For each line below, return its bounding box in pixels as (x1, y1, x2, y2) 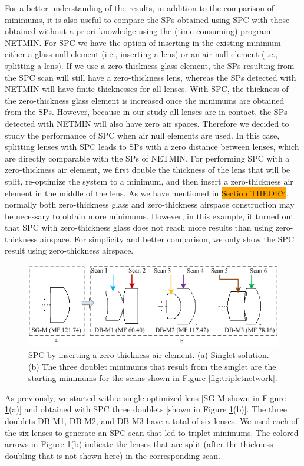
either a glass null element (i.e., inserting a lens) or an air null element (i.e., (5, 48, 278, 60)
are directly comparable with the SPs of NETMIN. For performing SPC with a (5, 152, 290, 164)
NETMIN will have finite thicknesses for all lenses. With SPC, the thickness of (5, 83, 289, 95)
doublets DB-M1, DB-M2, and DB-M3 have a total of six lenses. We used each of (5, 414, 298, 426)
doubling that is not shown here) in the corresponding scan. (5, 449, 221, 461)
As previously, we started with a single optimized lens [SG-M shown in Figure (5, 391, 286, 403)
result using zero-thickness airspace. (5, 244, 134, 257)
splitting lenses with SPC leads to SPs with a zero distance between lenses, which (5, 140, 299, 153)
